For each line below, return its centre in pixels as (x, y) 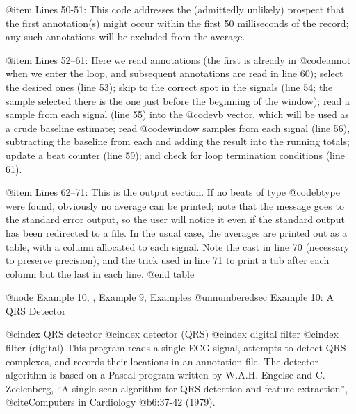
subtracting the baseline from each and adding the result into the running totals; (178, 141)
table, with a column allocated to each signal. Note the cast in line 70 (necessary (178, 246)
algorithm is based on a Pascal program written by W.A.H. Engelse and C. (165, 375)
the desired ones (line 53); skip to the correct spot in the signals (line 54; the (169, 86)
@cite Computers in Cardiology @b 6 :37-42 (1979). (111, 402)
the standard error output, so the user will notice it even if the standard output (175, 219)
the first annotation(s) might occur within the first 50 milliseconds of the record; (177, 23)
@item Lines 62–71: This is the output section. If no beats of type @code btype (173, 192)
